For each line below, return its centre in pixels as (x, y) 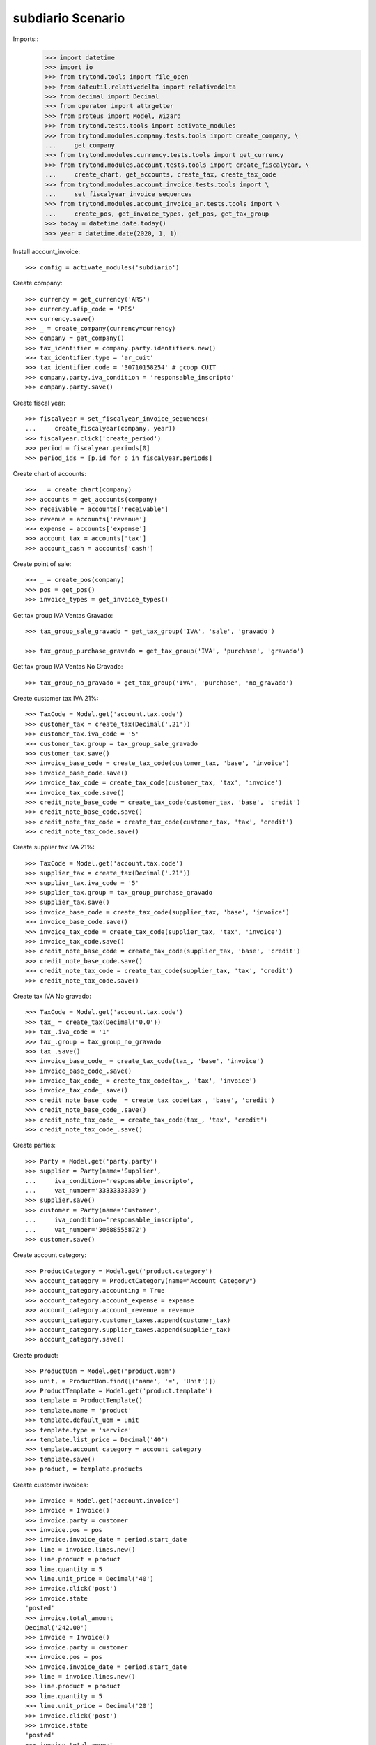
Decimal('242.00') (57, 1627)
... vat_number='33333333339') (86, 1190)
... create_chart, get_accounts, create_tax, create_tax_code (160, 175)
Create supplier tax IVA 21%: (54, 847)
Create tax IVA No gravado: (52, 996)
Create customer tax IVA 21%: (56, 698)
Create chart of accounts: (50, 473)
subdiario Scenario (69, 18)
